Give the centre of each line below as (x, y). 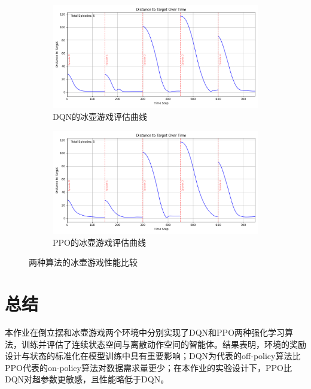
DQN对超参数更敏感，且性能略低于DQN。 (87, 379)
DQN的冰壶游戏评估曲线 (100, 116)
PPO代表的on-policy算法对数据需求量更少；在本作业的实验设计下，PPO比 (148, 367)
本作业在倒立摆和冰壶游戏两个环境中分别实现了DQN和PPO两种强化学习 (145, 332)
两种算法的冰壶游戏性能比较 (83, 262)
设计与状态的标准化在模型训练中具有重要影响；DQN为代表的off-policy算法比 (153, 356)
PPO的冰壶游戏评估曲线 (99, 242)
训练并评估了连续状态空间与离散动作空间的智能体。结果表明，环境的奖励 (164, 344)
